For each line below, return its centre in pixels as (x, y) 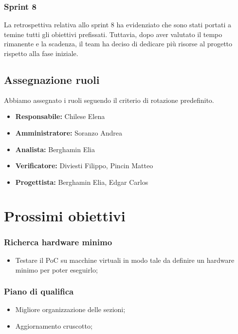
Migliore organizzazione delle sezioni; (70, 309)
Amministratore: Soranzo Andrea (69, 132)
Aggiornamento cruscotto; (54, 325)
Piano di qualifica (39, 291)
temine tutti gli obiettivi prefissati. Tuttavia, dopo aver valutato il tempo (113, 34)
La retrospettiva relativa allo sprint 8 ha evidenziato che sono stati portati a (118, 25)
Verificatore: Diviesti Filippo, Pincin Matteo (84, 166)
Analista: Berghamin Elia (55, 149)
